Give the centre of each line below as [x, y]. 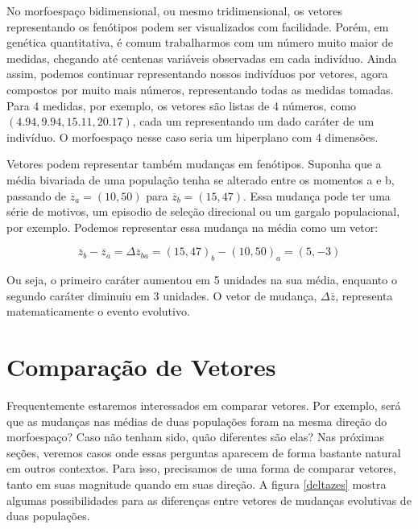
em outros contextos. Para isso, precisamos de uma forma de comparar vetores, [201, 468]
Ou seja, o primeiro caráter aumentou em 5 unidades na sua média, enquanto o [202, 280]
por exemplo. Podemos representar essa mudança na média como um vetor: [192, 227]
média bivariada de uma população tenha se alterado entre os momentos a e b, [201, 179]
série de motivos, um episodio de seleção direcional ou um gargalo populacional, [203, 211]
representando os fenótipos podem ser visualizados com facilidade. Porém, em [198, 26]
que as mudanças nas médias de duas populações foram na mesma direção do [197, 421]
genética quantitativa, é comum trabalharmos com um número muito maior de [200, 42]
